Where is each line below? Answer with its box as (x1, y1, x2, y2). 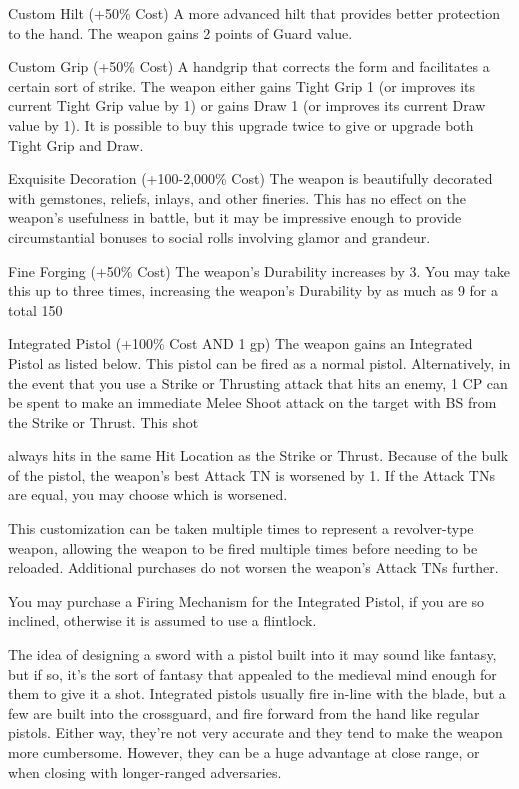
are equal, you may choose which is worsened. (8, 484, 288, 505)
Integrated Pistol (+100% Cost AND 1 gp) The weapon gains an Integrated (8, 333, 473, 354)
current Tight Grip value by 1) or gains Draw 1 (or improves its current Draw (8, 95, 486, 116)
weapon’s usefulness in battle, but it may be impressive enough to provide (8, 207, 462, 228)
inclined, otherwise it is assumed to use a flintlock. (8, 610, 317, 631)
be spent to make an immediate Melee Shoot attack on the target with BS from (8, 392, 497, 413)
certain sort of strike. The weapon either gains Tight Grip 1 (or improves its (8, 75, 476, 96)
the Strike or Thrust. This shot (8, 411, 199, 432)
